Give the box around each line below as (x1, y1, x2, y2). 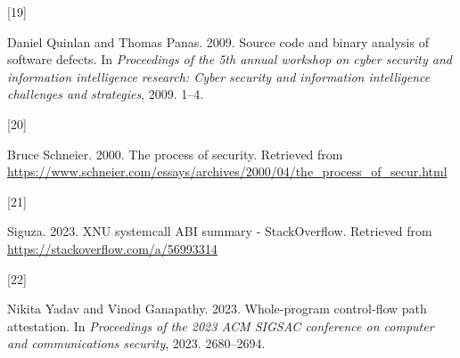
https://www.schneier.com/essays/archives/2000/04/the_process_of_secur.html (7, 162, 448, 181)
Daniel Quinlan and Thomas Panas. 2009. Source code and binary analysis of (7, 32, 429, 51)
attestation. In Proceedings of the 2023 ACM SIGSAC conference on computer (7, 316, 434, 335)
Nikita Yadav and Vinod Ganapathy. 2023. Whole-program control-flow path (7, 299, 427, 318)
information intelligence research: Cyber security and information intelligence (7, 67, 431, 85)
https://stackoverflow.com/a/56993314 (7, 239, 218, 257)
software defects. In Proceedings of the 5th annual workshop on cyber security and (7, 50, 452, 69)
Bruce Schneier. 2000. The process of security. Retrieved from (7, 144, 343, 163)
